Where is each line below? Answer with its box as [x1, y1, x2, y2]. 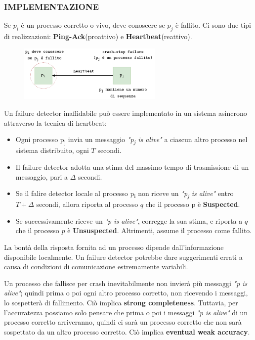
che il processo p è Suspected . [145, 199, 240, 209]
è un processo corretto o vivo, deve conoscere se [21, 20, 165, 30]
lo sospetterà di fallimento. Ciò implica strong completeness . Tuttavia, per [4, 297, 238, 307]
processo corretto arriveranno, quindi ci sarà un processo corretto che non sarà [4, 317, 242, 327]
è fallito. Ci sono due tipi [175, 20, 251, 30]
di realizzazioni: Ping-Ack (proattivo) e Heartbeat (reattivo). [4, 31, 192, 42]
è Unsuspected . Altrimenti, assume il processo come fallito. [67, 225, 252, 236]
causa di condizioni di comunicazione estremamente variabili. [4, 261, 188, 272]
